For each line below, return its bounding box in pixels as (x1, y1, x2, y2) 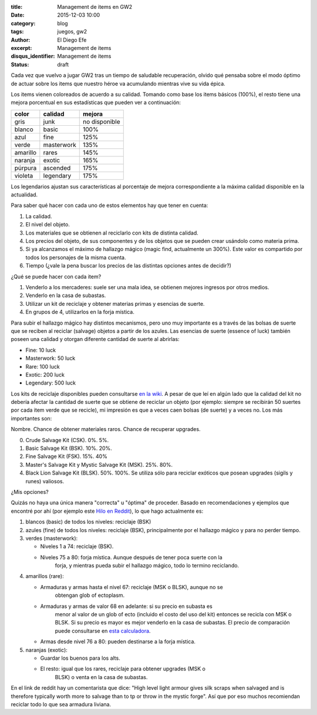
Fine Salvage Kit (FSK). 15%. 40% (25, 453, 108, 460)
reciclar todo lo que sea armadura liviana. (11, 700, 112, 708)
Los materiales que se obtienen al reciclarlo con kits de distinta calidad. (25, 229, 199, 236)
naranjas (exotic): (25, 646, 68, 653)
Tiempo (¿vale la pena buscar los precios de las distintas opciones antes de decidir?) (25, 262, 232, 269)
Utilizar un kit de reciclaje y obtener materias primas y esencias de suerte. (25, 300, 205, 307)
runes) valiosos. (25, 477, 65, 485)
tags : (11, 28, 24, 35)
